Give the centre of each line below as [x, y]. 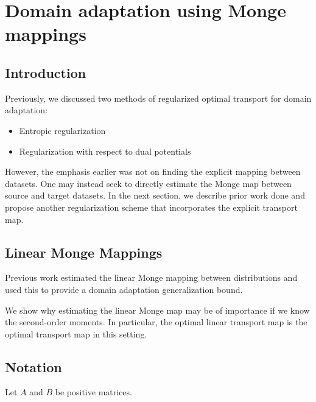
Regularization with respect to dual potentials [105, 151]
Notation [33, 366]
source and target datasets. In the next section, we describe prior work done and [155, 195]
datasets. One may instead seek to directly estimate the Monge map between [148, 183]
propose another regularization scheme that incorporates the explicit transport [151, 207]
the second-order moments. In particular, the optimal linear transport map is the [156, 322]
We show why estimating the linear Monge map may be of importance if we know [157, 310]
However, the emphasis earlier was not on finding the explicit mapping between [153, 171]
